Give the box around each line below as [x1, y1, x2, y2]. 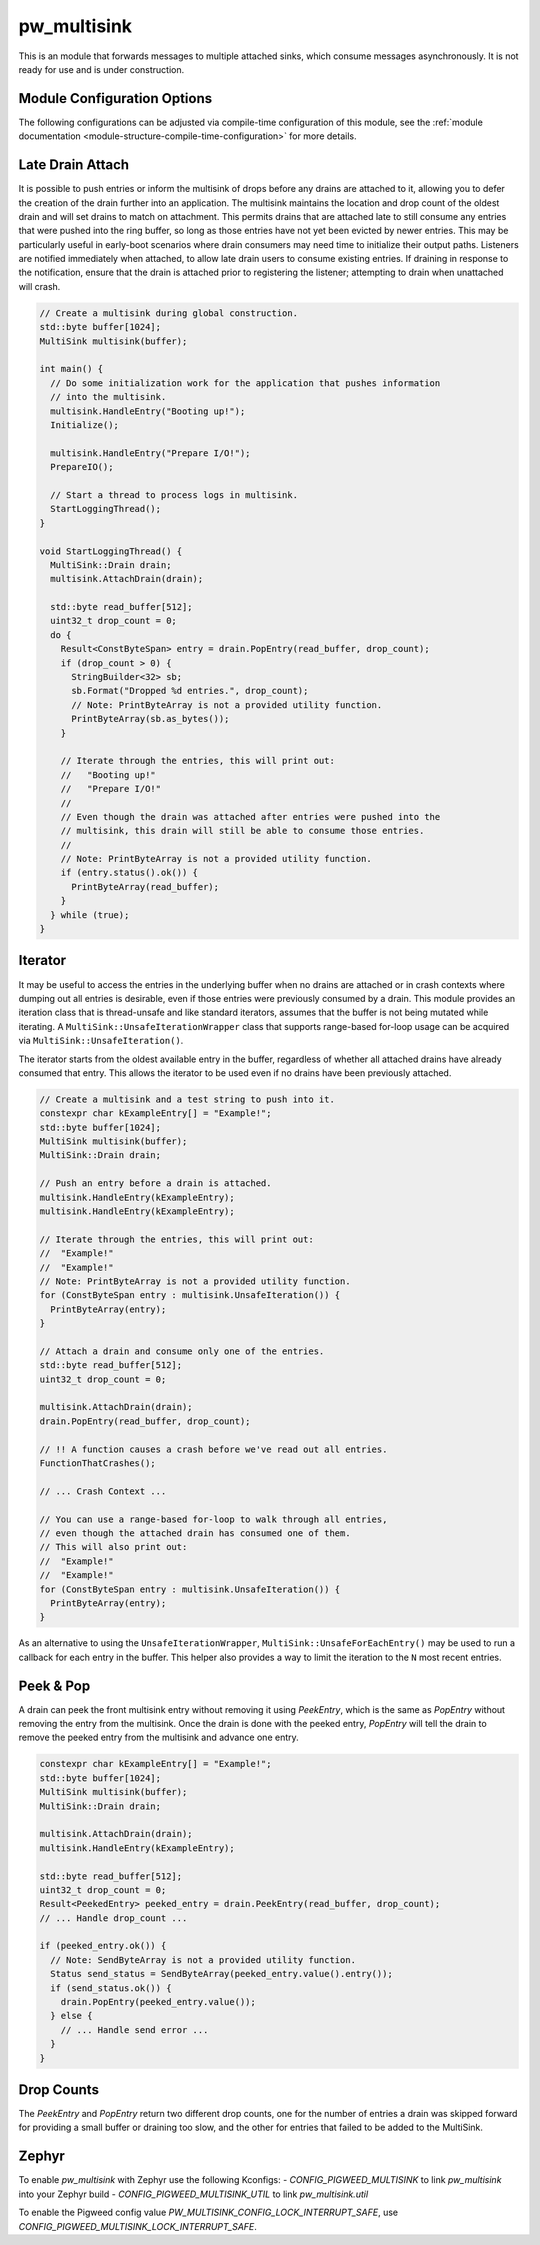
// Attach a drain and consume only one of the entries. [39, 1345, 325, 1357]
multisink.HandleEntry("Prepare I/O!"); [50, 447, 251, 459]
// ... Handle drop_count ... [39, 1912, 188, 1924]
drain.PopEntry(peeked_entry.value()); [60, 1996, 257, 2008]
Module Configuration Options [18, 90, 213, 107]
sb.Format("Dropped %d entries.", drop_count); [71, 685, 309, 697]
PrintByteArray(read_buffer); [71, 881, 220, 892]
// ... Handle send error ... [60, 2024, 209, 2035]
